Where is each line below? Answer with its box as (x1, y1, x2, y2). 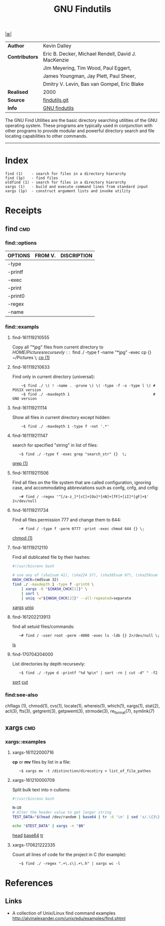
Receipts (5, 205, 42, 216)
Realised (7, 89, 28, 96)
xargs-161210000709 (12, 777, 55, 783)
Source (7, 97, 25, 104)
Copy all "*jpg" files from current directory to (12, 344, 104, 350)
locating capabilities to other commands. (5, 133, 87, 139)
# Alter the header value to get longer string (12, 810, 111, 815)
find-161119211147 (12, 433, 48, 439)
